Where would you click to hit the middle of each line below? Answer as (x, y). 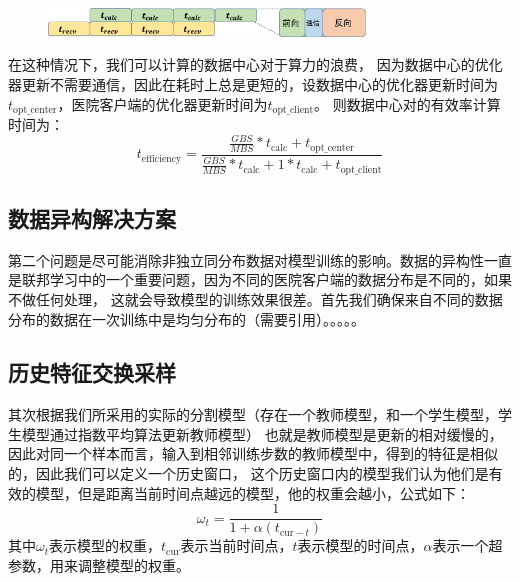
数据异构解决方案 (92, 217)
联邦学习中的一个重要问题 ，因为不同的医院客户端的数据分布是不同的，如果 (266, 279)
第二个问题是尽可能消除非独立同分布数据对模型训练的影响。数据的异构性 (246, 259)
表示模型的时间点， (360, 545)
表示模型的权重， (105, 545)
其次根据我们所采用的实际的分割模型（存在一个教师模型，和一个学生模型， (253, 414)
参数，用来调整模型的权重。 (99, 564)
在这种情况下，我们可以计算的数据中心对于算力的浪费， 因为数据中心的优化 (255, 64)
